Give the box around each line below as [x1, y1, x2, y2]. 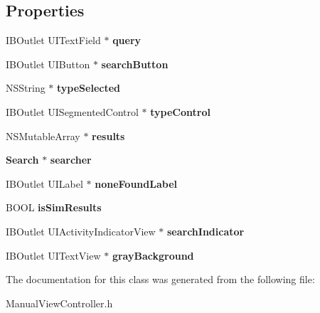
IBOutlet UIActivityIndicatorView [6, 223, 156, 238]
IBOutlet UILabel [6, 176, 83, 191]
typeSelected [57, 80, 120, 95]
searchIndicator [166, 223, 245, 238]
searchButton [101, 56, 169, 71]
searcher [50, 152, 92, 167]
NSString [6, 80, 46, 95]
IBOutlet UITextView [6, 248, 101, 262]
